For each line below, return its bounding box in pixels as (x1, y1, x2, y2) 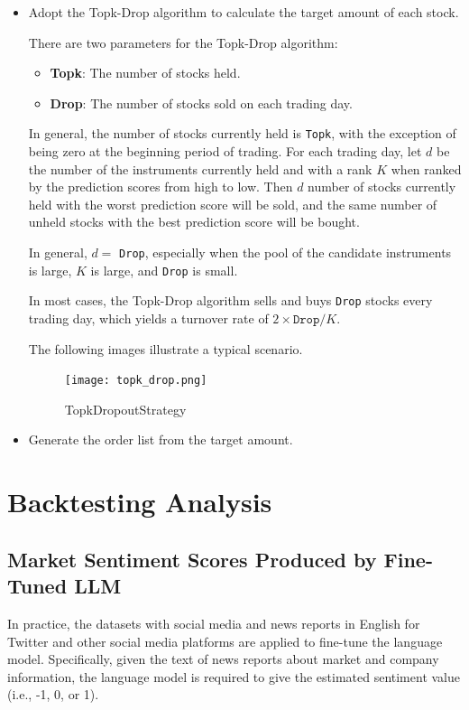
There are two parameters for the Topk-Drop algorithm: (28, 33, 338, 51)
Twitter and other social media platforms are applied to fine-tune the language (7, 631, 443, 650)
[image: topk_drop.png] (64, 374, 207, 388)
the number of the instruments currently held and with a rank (28, 159, 372, 178)
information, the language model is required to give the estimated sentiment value (7, 667, 460, 686)
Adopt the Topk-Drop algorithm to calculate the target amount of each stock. (28, 3, 459, 21)
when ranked (391, 159, 462, 178)
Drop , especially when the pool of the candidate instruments (119, 243, 452, 261)
